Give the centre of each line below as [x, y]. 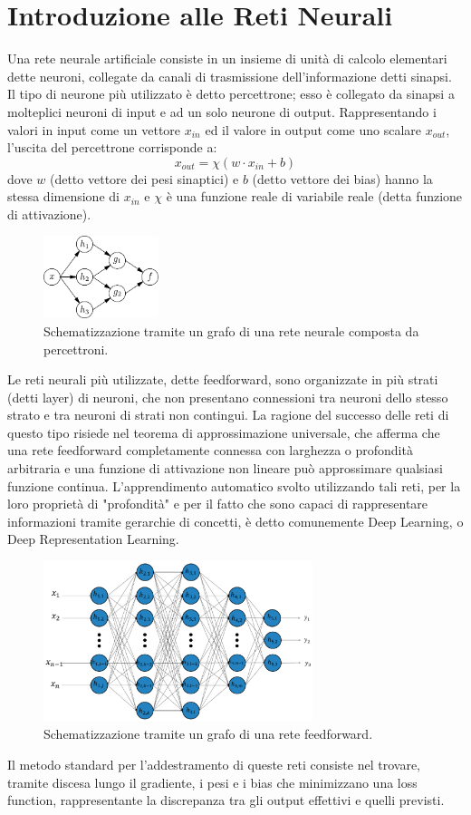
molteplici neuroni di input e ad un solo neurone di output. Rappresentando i [222, 111]
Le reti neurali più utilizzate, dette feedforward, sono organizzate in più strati [223, 379]
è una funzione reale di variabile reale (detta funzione [314, 196]
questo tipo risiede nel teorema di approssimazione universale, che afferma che [224, 432]
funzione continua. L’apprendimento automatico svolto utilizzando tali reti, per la [234, 485]
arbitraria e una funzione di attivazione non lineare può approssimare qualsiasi [225, 468]
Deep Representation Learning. [93, 539]
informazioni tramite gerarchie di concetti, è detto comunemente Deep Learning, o [235, 521]
